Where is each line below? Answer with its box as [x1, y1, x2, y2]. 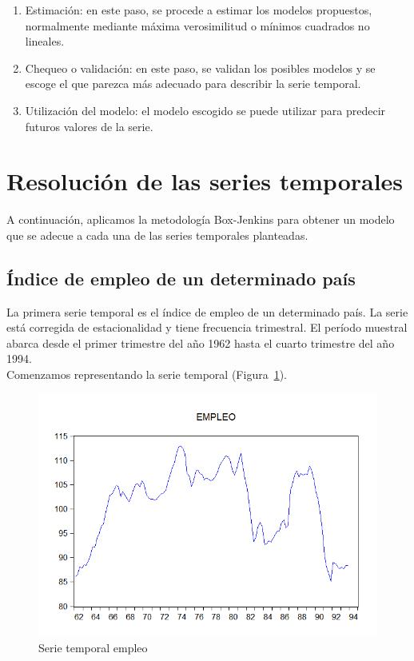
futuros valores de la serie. [25, 117, 153, 134]
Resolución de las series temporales [6, 165, 404, 197]
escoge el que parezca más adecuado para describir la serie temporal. [25, 75, 361, 92]
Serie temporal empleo [38, 639, 148, 656]
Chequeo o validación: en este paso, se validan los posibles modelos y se [25, 59, 376, 76]
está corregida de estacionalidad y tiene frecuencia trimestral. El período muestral [6, 319, 408, 336]
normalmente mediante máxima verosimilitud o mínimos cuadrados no [25, 17, 370, 34]
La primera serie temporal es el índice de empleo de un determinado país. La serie [6, 303, 408, 320]
